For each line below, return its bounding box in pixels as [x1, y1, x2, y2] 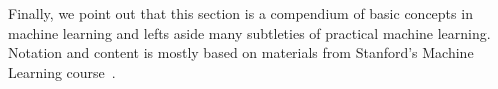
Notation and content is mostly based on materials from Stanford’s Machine [8, 42, 474, 63]
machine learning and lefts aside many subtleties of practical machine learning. [8, 22, 491, 43]
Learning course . [8, 61, 116, 82]
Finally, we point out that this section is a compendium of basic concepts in [8, 3, 473, 23]
